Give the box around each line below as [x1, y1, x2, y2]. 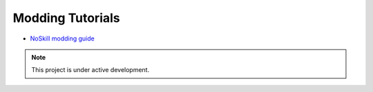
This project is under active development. [31, 66, 150, 74]
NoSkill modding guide [30, 34, 95, 43]
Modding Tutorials [12, 10, 120, 25]
